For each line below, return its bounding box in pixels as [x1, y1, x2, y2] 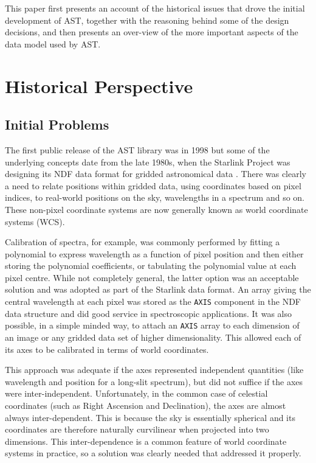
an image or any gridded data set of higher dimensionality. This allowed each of [5, 330, 301, 343]
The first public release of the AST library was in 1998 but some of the [5, 143, 270, 156]
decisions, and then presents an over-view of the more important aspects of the [5, 26, 298, 38]
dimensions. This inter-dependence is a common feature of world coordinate [5, 434, 287, 447]
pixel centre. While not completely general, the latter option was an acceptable [5, 271, 299, 284]
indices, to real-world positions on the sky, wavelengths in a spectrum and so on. [5, 191, 304, 204]
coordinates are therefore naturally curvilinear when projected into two [5, 423, 269, 436]
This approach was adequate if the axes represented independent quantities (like [5, 363, 304, 376]
